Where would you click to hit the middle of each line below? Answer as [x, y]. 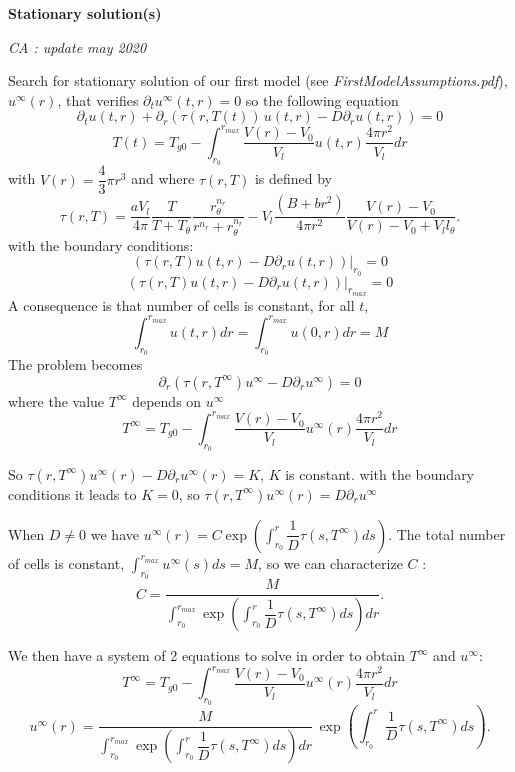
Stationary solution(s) [85, 13]
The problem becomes [75, 364]
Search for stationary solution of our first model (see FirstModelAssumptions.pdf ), [258, 80]
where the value [56, 400]
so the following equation [322, 99]
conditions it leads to [72, 493]
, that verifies [98, 99]
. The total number [447, 533]
